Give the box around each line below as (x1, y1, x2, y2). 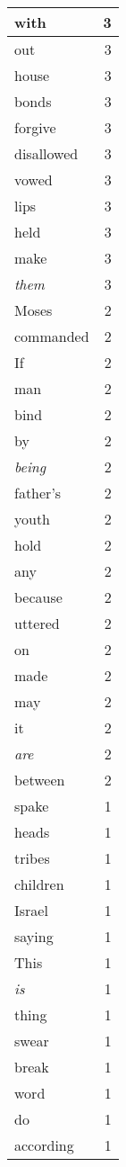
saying (14, 926, 54, 947)
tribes (14, 848, 50, 868)
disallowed (14, 143, 79, 164)
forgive (14, 117, 56, 138)
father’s (14, 482, 62, 503)
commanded (14, 326, 89, 346)
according (14, 1135, 74, 1155)
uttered (14, 613, 60, 633)
